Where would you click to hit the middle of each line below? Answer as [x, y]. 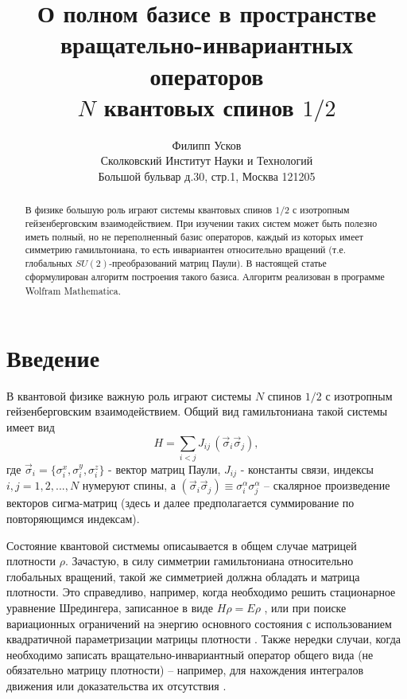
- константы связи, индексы [307, 469]
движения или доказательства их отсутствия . [116, 686]
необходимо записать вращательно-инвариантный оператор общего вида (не [190, 654]
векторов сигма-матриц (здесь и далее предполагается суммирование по [180, 503]
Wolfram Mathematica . [73, 291]
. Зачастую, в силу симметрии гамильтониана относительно [209, 561]
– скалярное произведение [327, 485]
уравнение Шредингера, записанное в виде [110, 608]
